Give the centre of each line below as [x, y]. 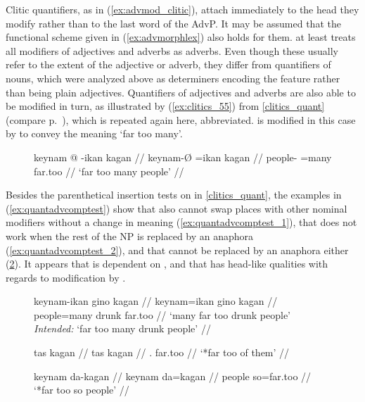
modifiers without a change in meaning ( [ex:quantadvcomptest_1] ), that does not [181, 222]
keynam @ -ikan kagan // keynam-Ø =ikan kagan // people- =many [183, 157]
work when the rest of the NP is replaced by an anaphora [130, 235]
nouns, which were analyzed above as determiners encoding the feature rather [173, 78]
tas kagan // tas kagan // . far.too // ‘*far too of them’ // [162, 352]
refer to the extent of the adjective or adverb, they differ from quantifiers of [168, 64]
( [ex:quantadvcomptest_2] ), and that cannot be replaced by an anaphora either [177, 250]
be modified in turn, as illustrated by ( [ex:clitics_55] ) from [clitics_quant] [165, 106]
